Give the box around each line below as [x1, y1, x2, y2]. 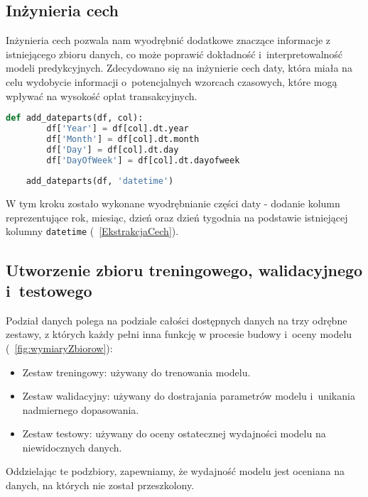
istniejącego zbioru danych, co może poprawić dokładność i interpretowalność [6, 46, 343, 61]
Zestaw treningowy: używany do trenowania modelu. [22, 364, 251, 379]
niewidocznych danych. [22, 439, 122, 454]
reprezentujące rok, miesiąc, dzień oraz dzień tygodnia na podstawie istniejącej [6, 209, 348, 224]
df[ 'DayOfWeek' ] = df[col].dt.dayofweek [46, 155, 240, 165]
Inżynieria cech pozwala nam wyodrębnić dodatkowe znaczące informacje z [6, 33, 331, 48]
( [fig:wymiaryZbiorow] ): [6, 340, 113, 355]
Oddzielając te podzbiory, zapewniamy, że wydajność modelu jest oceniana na [6, 464, 345, 479]
